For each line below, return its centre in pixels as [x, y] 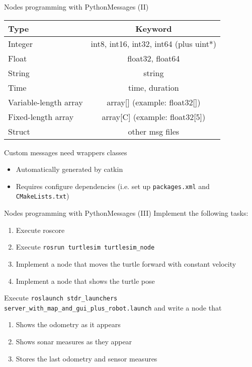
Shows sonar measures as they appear [74, 342]
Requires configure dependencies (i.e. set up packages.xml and [113, 186]
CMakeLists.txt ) [43, 196]
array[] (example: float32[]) [154, 102]
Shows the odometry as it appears [68, 324]
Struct [19, 131]
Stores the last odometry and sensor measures [87, 358]
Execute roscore [40, 230]
